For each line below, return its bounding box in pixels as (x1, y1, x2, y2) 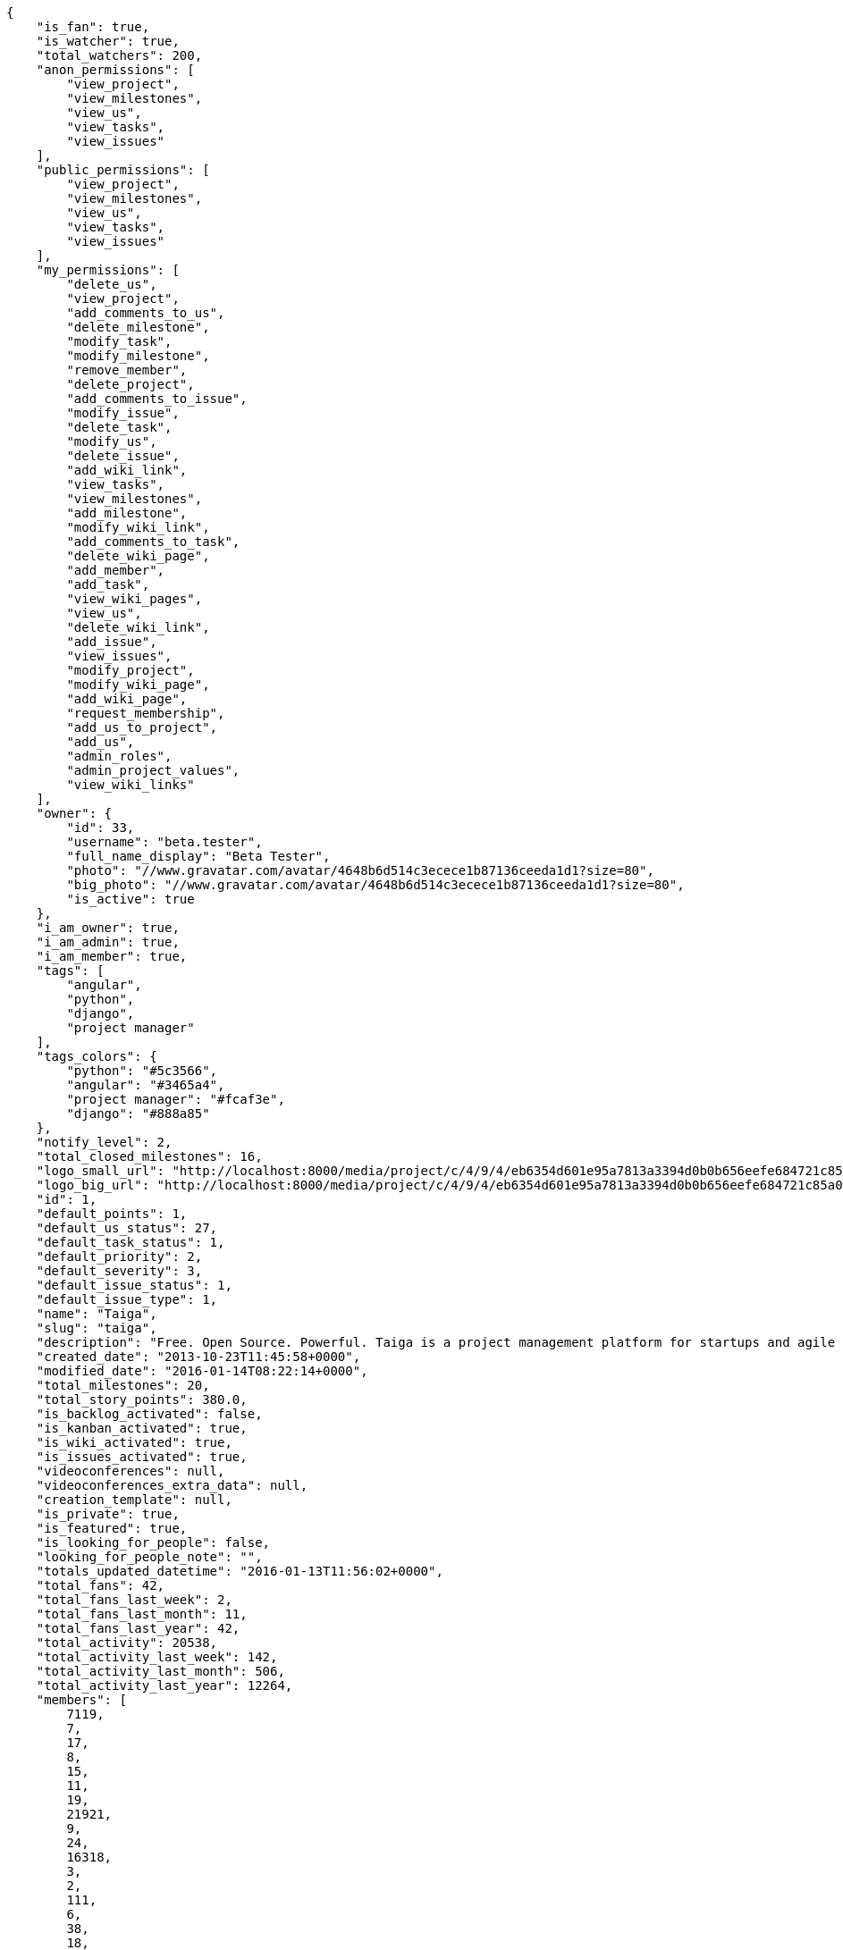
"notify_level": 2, (36, 1135, 173, 1149)
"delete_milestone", (66, 320, 210, 334)
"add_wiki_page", (66, 692, 188, 706)
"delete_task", (66, 420, 173, 434)
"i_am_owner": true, (36, 920, 180, 935)
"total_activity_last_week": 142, (36, 1650, 278, 1664)
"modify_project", (66, 663, 195, 677)
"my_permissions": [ (36, 263, 180, 277)
